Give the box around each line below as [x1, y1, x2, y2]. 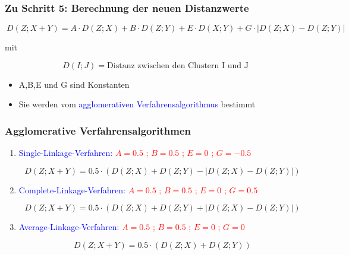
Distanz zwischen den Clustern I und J [107, 61, 249, 70]
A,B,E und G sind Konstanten [18, 78, 130, 90]
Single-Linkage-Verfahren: [18, 146, 113, 159]
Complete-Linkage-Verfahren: [18, 183, 125, 196]
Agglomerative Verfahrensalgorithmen [5, 123, 191, 138]
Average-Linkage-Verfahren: [18, 221, 120, 233]
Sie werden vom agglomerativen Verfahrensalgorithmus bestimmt [18, 98, 256, 110]
